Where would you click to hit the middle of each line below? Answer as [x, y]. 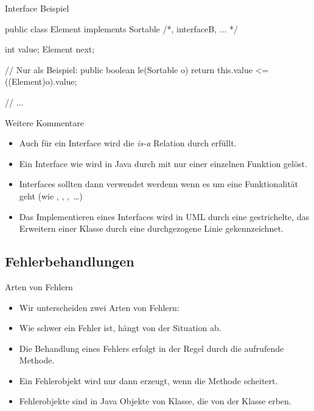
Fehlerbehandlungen [70, 261]
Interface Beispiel [37, 8]
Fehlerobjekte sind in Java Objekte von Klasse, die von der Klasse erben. [155, 401]
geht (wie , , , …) [51, 195]
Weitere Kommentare [44, 122]
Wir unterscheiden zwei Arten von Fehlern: [99, 307]
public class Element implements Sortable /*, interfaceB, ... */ [121, 28]
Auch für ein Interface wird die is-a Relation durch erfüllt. [128, 143]
